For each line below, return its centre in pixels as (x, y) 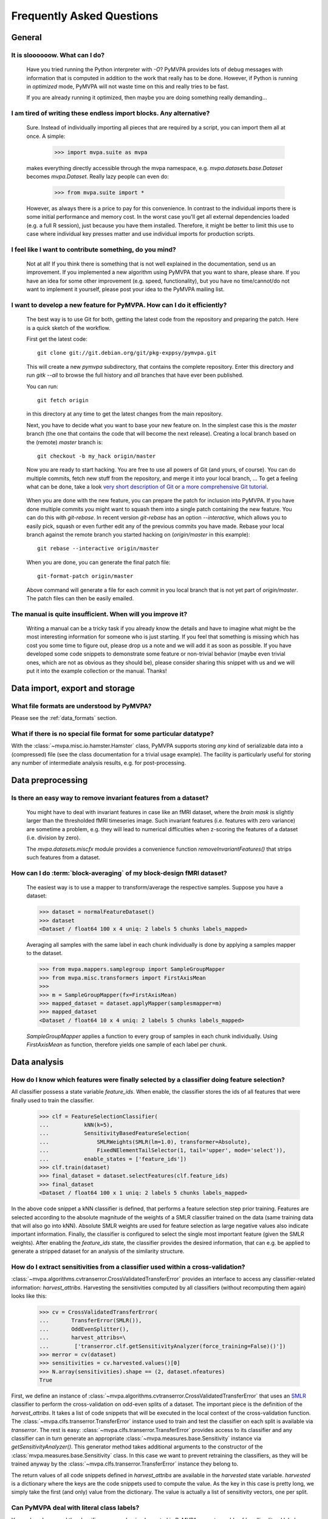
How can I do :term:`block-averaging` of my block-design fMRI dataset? (119, 873)
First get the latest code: (57, 339)
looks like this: (29, 1296)
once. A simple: (46, 136)
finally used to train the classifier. (53, 1100)
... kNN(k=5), (76, 1125)
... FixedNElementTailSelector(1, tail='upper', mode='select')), (162, 1150)
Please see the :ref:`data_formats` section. (64, 718)
